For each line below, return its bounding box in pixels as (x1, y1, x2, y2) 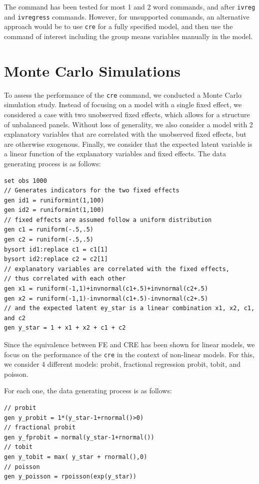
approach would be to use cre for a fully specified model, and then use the (4, 21, 233, 32)
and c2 (4, 314, 25, 322)
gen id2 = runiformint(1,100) (4, 206, 104, 214)
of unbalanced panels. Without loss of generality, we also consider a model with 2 (4, 119, 253, 129)
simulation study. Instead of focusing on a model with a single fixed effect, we (4, 99, 242, 110)
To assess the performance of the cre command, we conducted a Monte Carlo (4, 89, 241, 100)
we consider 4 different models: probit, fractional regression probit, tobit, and (4, 359, 241, 369)
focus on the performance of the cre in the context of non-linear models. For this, (4, 349, 254, 359)
